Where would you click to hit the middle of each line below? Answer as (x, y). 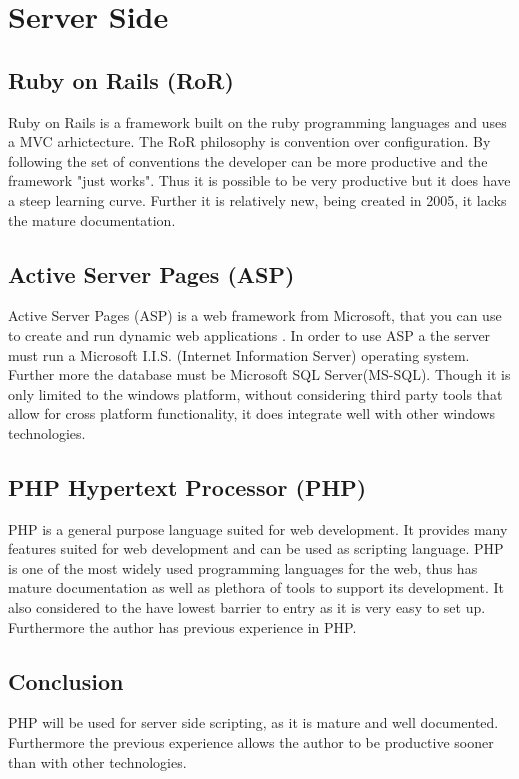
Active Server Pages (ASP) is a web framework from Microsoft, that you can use (255, 315)
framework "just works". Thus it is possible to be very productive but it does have (259, 180)
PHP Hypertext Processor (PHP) (187, 486)
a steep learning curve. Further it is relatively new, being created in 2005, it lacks (257, 199)
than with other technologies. (97, 761)
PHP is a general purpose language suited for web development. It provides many (258, 528)
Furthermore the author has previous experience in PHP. (182, 626)
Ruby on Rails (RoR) (121, 79)
